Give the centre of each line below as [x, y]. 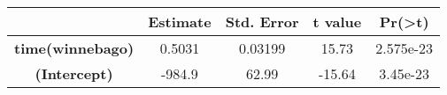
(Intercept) [74, 73]
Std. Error [262, 22]
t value [337, 22]
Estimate [180, 22]
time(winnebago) [74, 48]
